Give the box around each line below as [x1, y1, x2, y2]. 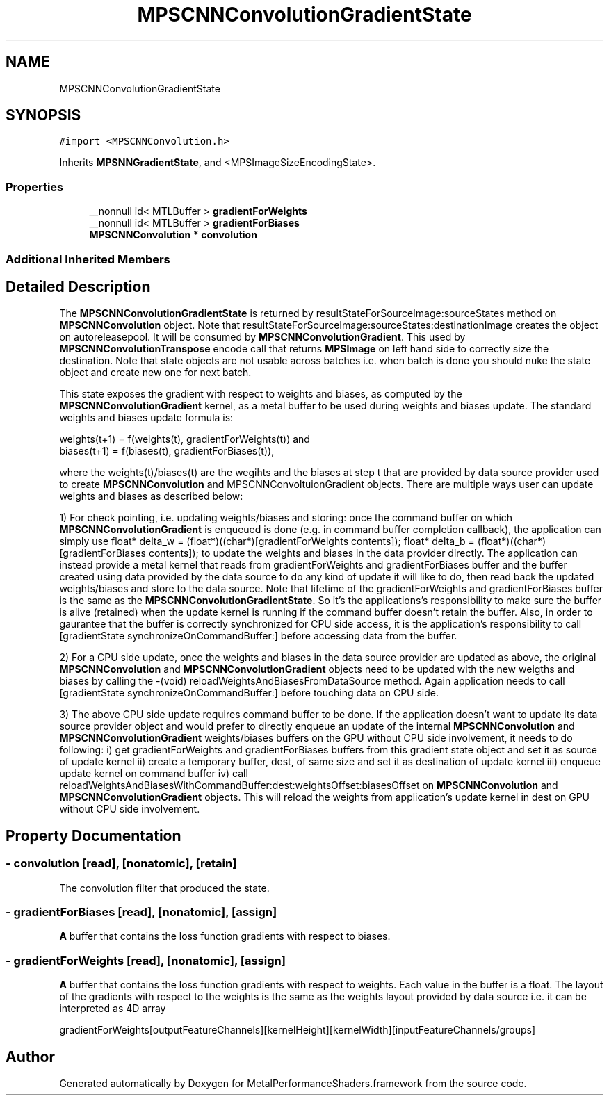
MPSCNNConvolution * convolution [89, 229, 257, 241]
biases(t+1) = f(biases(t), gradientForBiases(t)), [59, 445, 275, 457]
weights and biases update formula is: [59, 411, 234, 424]
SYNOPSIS [6, 106, 81, 124]
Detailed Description [6, 277, 151, 295]
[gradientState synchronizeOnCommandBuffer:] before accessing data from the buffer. [59, 630, 457, 642]
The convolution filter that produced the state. [59, 881, 270, 894]
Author [6, 1047, 55, 1066]
